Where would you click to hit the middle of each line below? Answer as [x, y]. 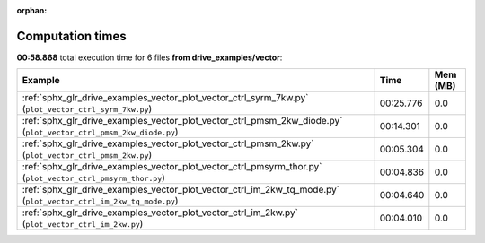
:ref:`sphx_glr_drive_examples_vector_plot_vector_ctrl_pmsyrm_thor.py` [172, 167]
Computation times [71, 36]
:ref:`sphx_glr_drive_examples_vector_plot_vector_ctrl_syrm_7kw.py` [165, 98]
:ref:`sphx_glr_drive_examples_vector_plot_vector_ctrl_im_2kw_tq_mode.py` [181, 190]
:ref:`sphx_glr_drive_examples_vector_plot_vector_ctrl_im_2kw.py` [160, 213]
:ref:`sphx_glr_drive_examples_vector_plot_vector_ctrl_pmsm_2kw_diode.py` [182, 121]
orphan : [32, 10]
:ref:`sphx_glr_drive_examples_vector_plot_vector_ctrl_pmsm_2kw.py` [168, 143]
